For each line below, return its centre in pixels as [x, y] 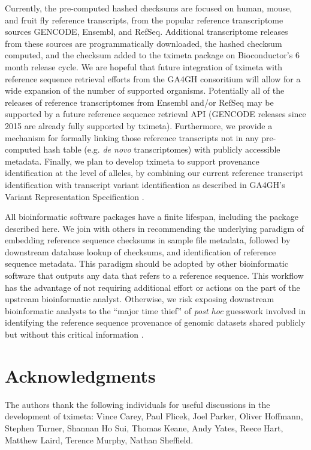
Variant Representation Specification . [75, 196]
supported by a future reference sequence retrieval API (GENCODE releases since [155, 114]
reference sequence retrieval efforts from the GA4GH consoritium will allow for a [153, 78]
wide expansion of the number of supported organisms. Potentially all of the [145, 90]
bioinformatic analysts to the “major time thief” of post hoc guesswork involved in [155, 310]
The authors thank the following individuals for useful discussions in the [138, 404]
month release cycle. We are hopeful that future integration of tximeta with [144, 66]
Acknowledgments [80, 375]
